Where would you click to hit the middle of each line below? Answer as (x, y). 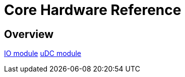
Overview (29, 34)
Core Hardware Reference (93, 10)
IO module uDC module (43, 53)
